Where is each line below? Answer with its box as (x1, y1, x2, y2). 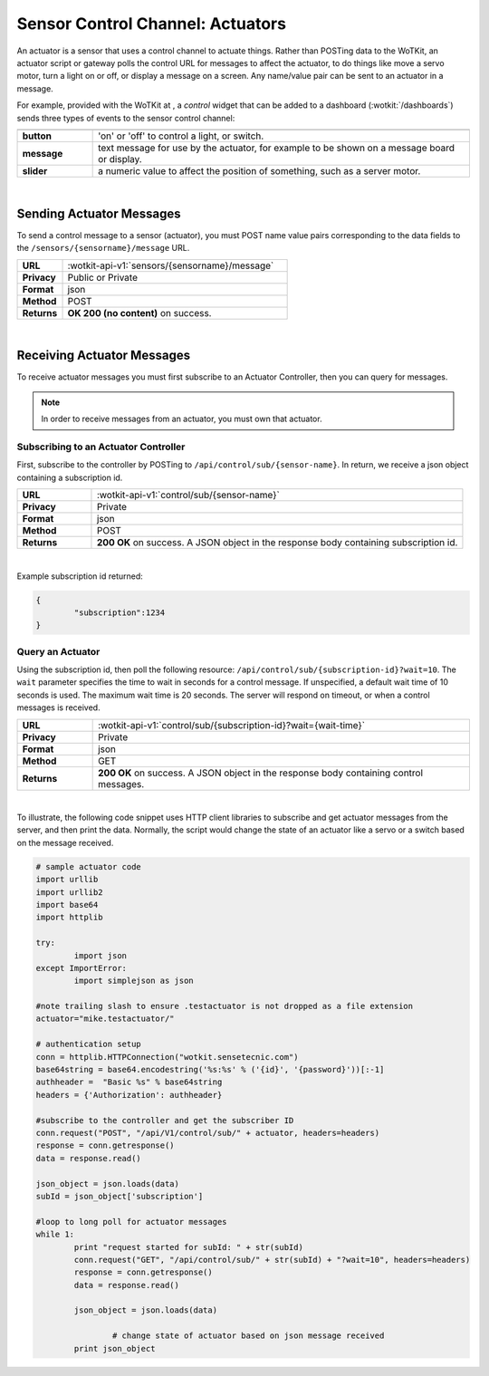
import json (73, 950, 127, 960)
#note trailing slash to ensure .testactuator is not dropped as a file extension (35, 1001, 414, 1012)
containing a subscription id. (16, 472, 123, 483)
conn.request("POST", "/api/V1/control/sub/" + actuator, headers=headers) (35, 1128, 380, 1138)
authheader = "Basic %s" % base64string (35, 1077, 223, 1087)
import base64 (35, 900, 99, 909)
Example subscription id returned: (16, 571, 144, 582)
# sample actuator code (35, 861, 142, 871)
